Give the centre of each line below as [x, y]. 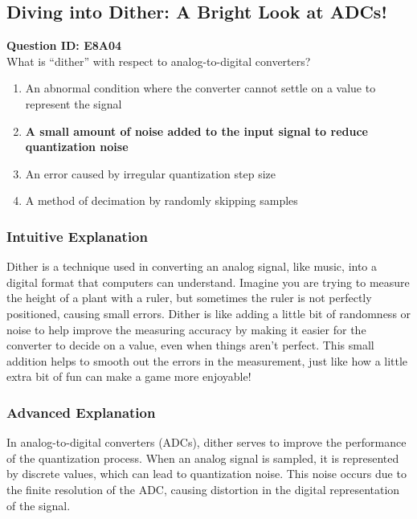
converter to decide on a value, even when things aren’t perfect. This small [190, 345]
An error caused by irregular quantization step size [150, 173]
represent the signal [74, 103]
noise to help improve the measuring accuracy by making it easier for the [186, 329]
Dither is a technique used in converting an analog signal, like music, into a [192, 266]
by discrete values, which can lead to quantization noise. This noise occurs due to [206, 474]
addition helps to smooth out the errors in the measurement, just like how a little [207, 360]
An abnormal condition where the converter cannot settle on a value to [200, 88]
